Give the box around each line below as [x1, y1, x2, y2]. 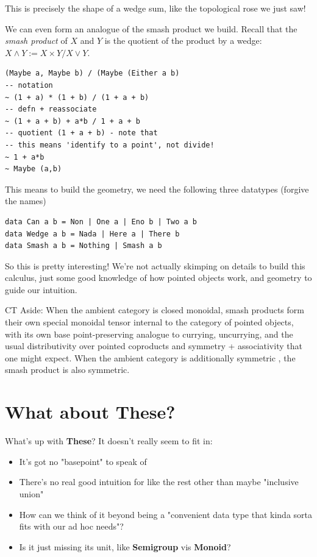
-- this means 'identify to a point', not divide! [5, 140, 215, 149]
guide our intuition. [5, 283, 77, 296]
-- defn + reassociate [5, 105, 97, 114]
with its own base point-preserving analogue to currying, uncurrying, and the [5, 327, 293, 340]
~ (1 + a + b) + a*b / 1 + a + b [5, 116, 140, 126]
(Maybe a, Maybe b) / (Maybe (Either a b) [5, 69, 180, 78]
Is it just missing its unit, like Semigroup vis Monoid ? [19, 540, 231, 553]
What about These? [5, 399, 176, 424]
